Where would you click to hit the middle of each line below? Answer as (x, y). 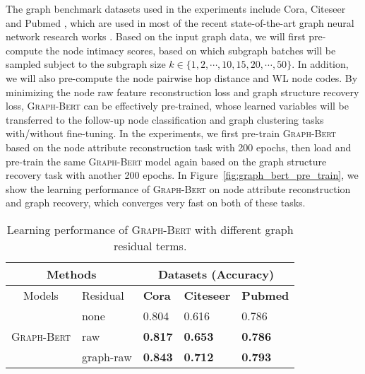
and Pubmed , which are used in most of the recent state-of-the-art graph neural (180, 22)
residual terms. (150, 245)
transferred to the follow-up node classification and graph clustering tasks (165, 119)
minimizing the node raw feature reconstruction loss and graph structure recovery (182, 92)
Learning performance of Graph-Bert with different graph (150, 229)
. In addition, (320, 64)
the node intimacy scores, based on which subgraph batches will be (191, 50)
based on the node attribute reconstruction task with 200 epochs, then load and (179, 147)
